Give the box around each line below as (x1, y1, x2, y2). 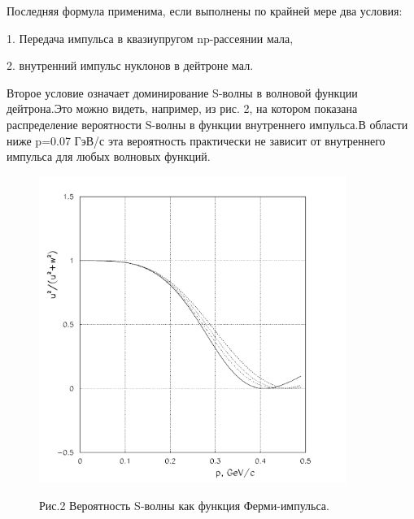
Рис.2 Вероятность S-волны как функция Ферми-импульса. (39, 497, 329, 514)
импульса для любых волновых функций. (7, 148, 211, 165)
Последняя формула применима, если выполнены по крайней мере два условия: (7, 2, 403, 19)
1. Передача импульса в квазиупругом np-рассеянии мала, (7, 29, 294, 46)
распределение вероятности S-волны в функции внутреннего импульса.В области (7, 115, 408, 132)
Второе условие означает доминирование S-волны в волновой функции (7, 84, 358, 101)
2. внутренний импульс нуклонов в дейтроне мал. (7, 57, 254, 74)
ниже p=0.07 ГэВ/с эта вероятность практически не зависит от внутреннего (7, 132, 386, 149)
